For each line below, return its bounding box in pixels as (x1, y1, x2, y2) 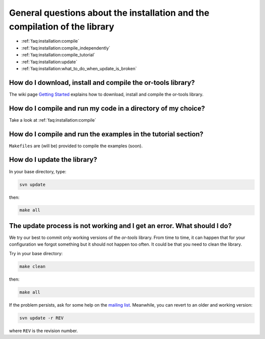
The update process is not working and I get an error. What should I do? (9, 221, 232, 230)
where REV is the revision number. (9, 328, 78, 334)
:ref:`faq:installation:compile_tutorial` (21, 52, 96, 58)
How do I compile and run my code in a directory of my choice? (9, 104, 205, 112)
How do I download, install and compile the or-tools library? (9, 78, 195, 87)
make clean (19, 263, 46, 269)
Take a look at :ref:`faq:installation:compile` (9, 117, 97, 123)
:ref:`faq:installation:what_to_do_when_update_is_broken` (21, 65, 137, 71)
